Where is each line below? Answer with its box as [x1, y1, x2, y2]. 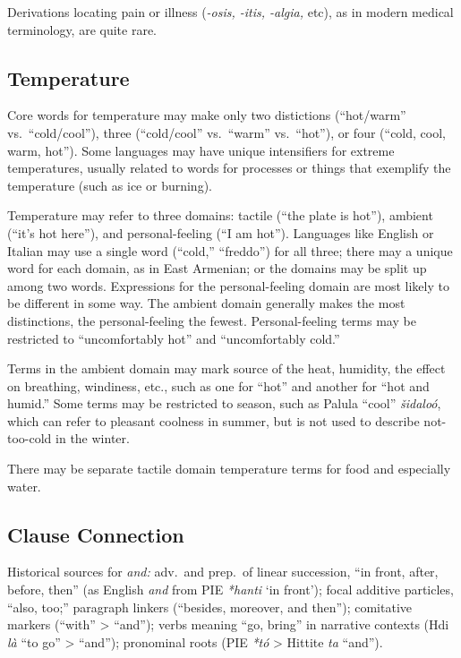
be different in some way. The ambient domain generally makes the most [7, 294, 406, 312]
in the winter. [55, 429, 130, 448]
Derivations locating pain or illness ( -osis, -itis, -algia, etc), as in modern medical [7, 3, 454, 21]
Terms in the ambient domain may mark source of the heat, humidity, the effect [7, 359, 446, 378]
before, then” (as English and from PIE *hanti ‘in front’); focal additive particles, [7, 580, 454, 599]
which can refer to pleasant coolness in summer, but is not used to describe [7, 411, 420, 430]
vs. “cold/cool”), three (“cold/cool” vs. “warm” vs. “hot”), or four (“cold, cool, [7, 123, 446, 141]
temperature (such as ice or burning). [7, 175, 212, 194]
